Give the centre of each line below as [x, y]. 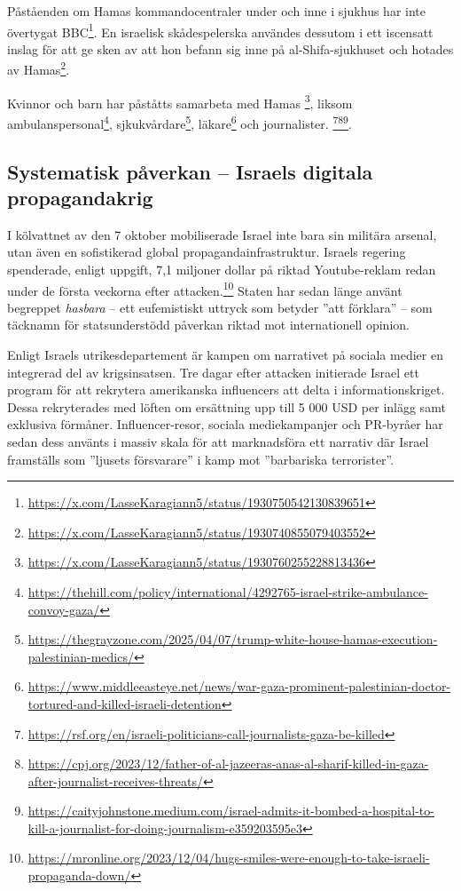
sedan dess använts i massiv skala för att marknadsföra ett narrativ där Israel [218, 441]
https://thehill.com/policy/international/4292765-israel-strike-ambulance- [228, 591]
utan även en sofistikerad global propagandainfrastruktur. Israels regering [207, 252]
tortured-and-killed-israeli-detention [125, 703]
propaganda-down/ [79, 875]
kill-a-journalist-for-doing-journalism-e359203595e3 [165, 827]
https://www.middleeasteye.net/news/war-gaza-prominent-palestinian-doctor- [239, 686]
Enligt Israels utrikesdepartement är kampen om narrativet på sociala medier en [225, 354]
